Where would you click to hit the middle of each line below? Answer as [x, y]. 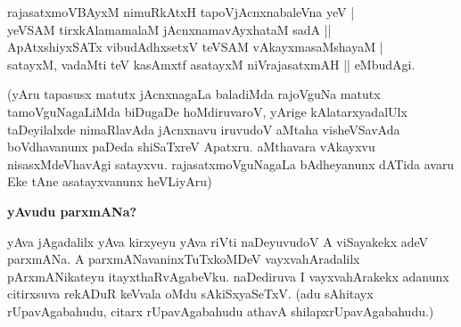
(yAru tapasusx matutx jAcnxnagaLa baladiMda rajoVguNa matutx [194, 94]
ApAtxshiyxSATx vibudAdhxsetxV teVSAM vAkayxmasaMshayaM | [195, 47]
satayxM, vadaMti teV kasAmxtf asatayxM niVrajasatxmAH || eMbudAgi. [211, 64]
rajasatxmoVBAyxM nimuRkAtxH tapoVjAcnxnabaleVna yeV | [181, 12]
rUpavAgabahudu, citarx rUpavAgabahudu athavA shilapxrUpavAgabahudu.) [221, 311]
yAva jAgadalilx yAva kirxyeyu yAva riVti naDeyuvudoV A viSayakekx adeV [218, 241]
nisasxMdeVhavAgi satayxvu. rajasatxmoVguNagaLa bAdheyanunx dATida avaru [231, 163]
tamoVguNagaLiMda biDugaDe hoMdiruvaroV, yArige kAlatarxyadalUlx [207, 111]
